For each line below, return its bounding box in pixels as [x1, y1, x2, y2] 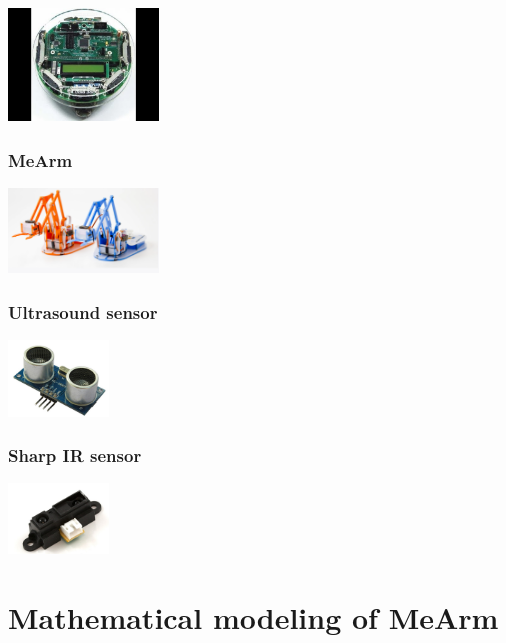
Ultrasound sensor [8, 299, 158, 324]
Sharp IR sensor [8, 443, 142, 468]
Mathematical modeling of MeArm [8, 596, 499, 637]
